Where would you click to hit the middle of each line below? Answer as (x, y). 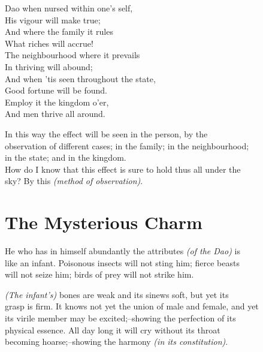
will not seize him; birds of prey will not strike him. (99, 274)
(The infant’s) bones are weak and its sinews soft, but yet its (117, 294)
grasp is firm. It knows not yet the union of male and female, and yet (132, 306)
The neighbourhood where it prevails (72, 55)
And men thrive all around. (55, 114)
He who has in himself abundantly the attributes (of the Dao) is (123, 251)
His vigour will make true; (53, 19)
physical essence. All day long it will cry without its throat (113, 330)
